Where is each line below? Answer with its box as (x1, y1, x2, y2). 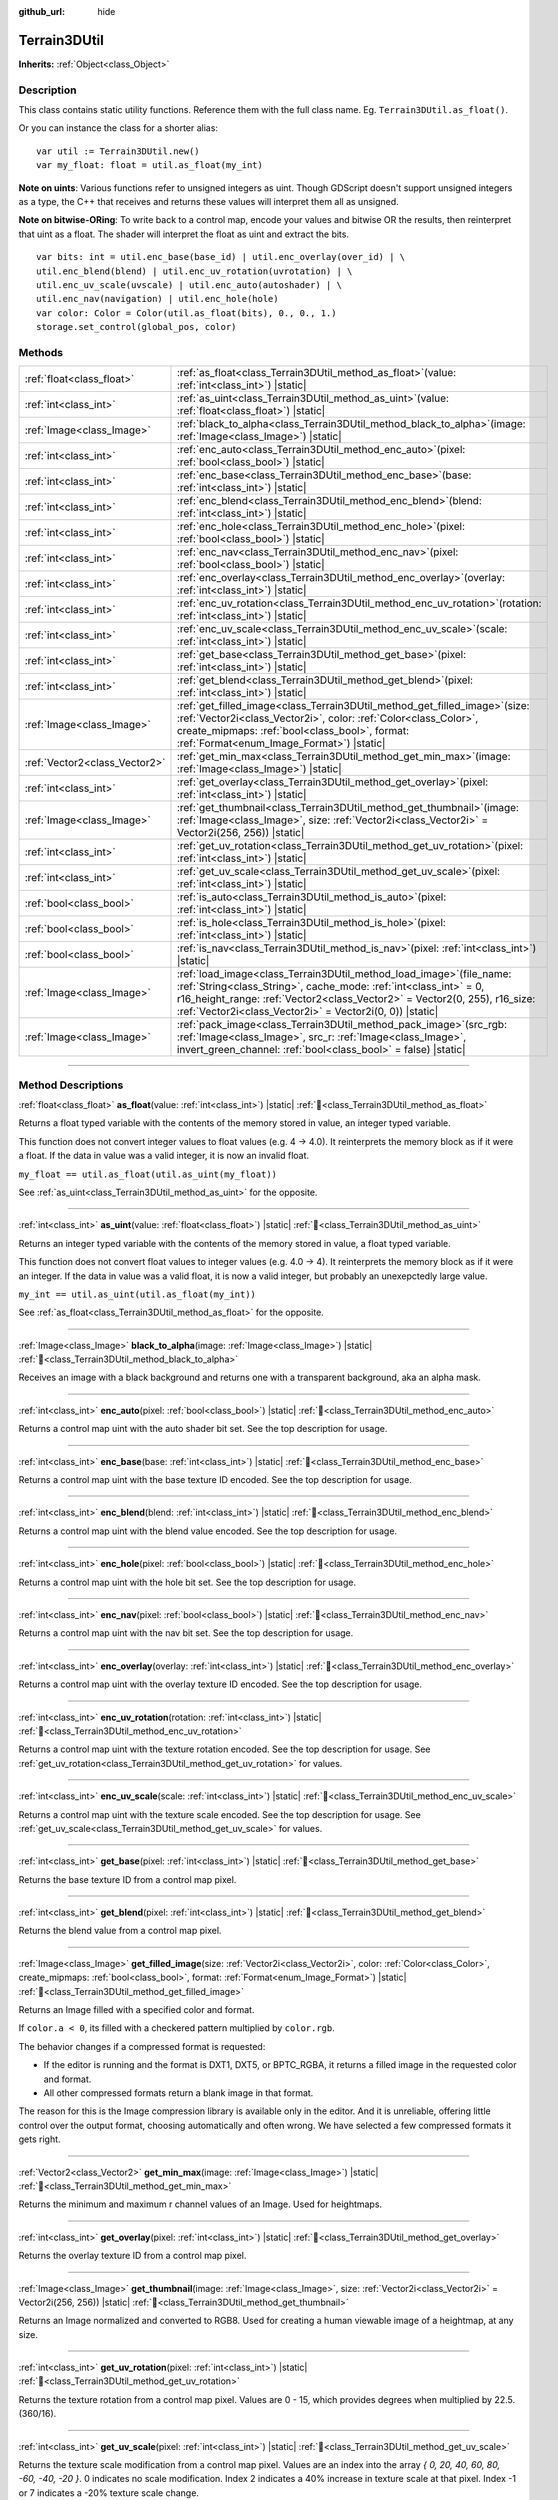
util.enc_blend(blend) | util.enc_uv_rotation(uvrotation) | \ (36, 265, 353, 277)
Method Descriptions (18, 1078, 124, 1092)
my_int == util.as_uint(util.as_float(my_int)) (18, 1288, 257, 1300)
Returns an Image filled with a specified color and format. (18, 2004, 255, 2016)
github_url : (18, 6, 65, 17)
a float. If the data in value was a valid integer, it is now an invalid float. (18, 1150, 310, 1162)
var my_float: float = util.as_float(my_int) (36, 160, 264, 171)
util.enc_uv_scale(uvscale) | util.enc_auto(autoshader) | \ (36, 279, 342, 290)
